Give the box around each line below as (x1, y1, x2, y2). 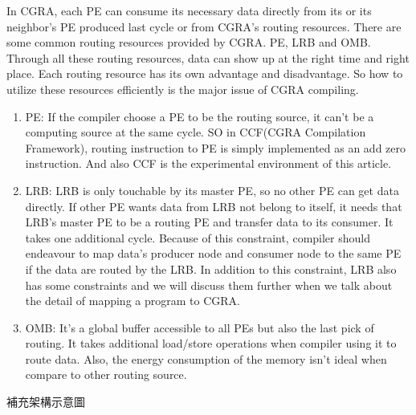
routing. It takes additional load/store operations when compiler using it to (25, 335, 397, 352)
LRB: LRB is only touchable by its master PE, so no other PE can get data (25, 181, 399, 198)
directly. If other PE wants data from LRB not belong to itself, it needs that (25, 197, 402, 214)
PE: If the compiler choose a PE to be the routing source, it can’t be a (25, 108, 374, 124)
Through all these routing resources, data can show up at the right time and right (6, 49, 410, 66)
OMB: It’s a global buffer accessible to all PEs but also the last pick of (25, 319, 374, 336)
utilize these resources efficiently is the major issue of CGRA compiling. (6, 80, 359, 97)
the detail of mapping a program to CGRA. (25, 292, 240, 309)
